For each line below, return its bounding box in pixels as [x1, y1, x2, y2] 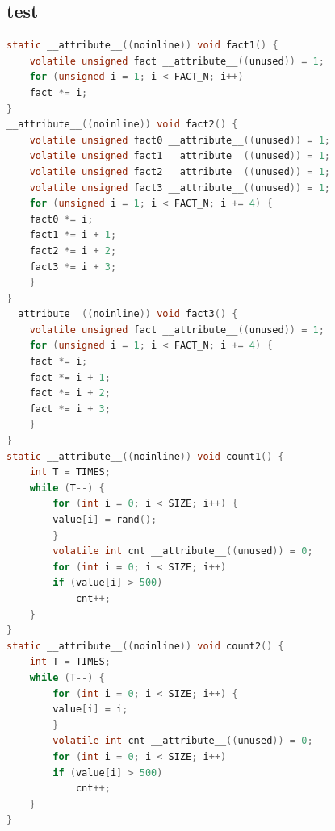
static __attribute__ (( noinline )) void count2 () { [6, 640, 284, 652]
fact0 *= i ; [29, 213, 94, 225]
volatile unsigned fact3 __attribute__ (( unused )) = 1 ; [29, 182, 331, 194]
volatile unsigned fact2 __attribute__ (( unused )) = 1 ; [29, 165, 331, 177]
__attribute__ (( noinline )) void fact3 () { [6, 308, 238, 320]
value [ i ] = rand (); [52, 514, 157, 526]
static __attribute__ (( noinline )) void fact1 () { [6, 40, 278, 52]
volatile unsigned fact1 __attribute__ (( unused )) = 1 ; [29, 150, 331, 162]
